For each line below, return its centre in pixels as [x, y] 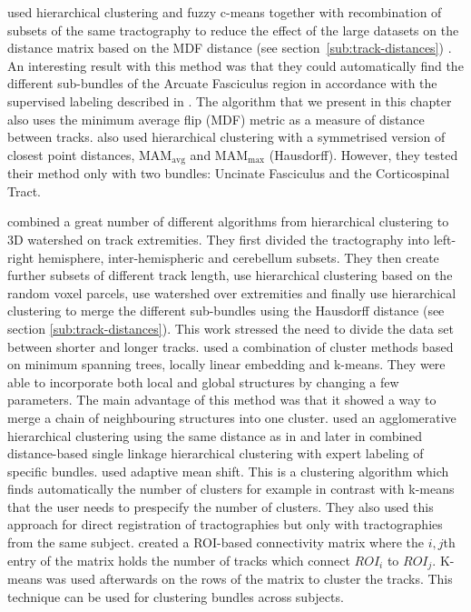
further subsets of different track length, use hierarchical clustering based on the [230, 275]
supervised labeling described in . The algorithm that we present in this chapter [230, 100]
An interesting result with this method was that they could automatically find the [235, 65]
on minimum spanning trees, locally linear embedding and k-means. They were [226, 364]
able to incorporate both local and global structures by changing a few [203, 381]
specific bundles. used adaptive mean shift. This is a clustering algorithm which [228, 471]
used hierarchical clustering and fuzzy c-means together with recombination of [225, 12]
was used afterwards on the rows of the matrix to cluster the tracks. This [249, 579]
